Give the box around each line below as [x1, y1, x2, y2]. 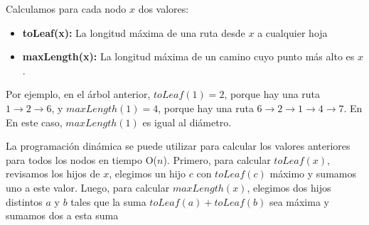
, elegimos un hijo [109, 166, 186, 181]
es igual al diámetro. [142, 114, 232, 129]
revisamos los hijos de [6, 166, 100, 181]
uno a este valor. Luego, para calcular [6, 180, 170, 194]
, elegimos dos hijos [247, 180, 331, 194]
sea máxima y [269, 194, 329, 209]
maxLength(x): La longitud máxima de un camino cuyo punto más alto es [22, 49, 355, 64]
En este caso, [6, 114, 63, 129]
